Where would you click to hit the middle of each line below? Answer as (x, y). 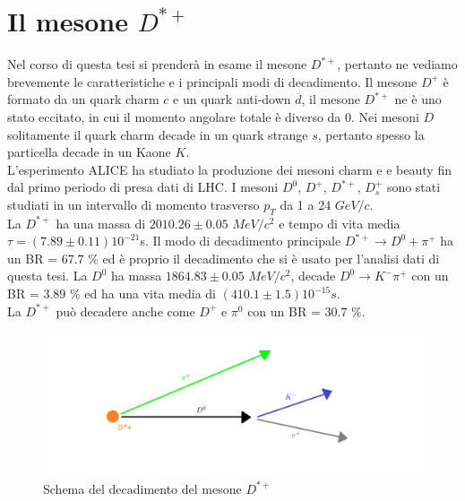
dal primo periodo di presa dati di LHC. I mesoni (143, 187)
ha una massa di (101, 223)
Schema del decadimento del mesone (142, 488)
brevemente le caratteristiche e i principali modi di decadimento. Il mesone (212, 81)
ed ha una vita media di (150, 294)
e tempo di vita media (340, 223)
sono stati (413, 187)
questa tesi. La (47, 276)
